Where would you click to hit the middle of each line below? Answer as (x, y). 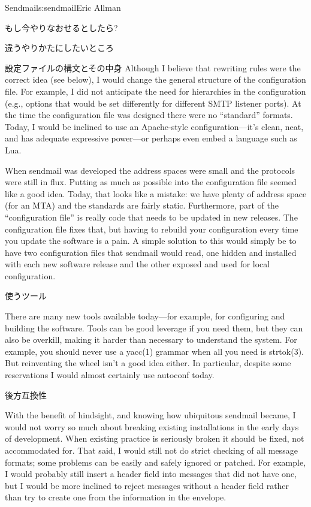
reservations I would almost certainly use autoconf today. (110, 375)
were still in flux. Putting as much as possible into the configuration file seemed (151, 182)
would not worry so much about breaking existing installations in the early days (152, 426)
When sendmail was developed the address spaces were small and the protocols (150, 170)
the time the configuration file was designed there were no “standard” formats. (149, 115)
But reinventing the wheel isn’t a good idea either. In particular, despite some (148, 363)
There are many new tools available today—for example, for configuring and (145, 316)
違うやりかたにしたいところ (59, 48)
